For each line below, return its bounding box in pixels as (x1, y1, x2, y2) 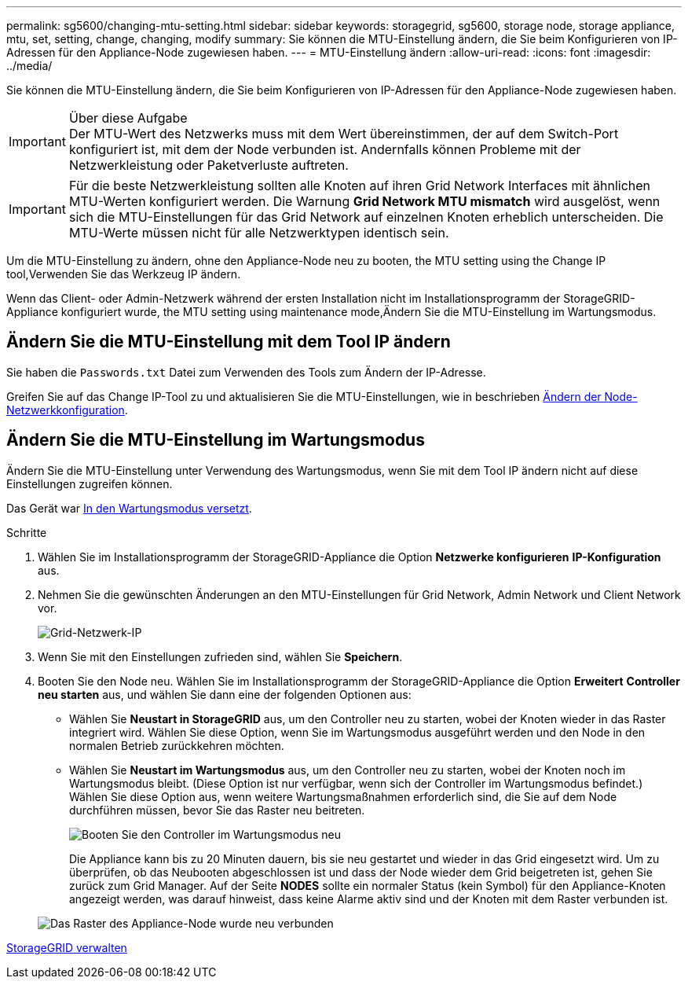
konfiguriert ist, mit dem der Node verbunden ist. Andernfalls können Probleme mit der (68, 142, 581, 157)
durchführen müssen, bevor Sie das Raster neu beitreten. (69, 803, 365, 817)
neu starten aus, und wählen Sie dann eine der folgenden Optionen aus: (38, 687, 412, 701)
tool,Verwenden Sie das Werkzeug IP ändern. (6, 267, 241, 281)
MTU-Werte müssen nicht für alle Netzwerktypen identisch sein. (68, 225, 449, 241)
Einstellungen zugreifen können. (6, 476, 173, 491)
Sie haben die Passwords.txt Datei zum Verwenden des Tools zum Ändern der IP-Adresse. (6, 365, 486, 379)
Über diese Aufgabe (68, 110, 188, 126)
